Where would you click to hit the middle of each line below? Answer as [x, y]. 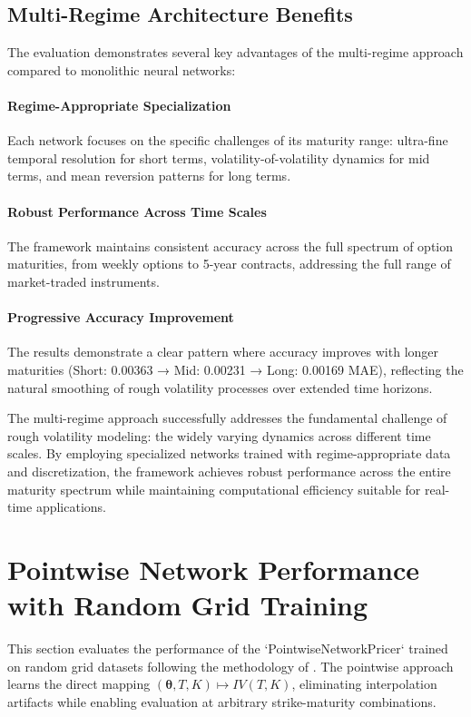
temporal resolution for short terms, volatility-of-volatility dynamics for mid [219, 157]
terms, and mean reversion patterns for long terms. [149, 176]
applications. [71, 507]
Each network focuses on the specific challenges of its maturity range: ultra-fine [228, 140]
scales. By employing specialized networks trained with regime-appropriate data [229, 453]
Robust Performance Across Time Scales [137, 211]
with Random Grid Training [188, 605]
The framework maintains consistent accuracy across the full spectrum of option [231, 246]
